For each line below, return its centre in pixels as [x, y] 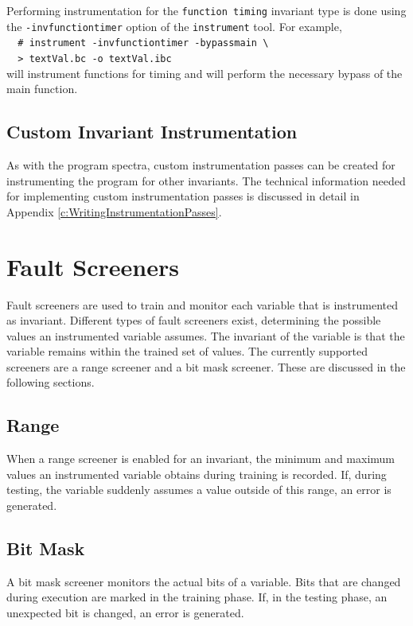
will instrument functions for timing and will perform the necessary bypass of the [205, 73]
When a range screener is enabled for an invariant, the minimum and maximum [201, 459]
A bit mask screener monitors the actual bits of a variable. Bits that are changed [204, 581]
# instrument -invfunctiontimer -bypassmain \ [143, 43]
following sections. [51, 382]
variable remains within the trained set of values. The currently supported [187, 351]
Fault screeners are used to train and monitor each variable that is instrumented [203, 304]
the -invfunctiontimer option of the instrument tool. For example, [174, 26]
